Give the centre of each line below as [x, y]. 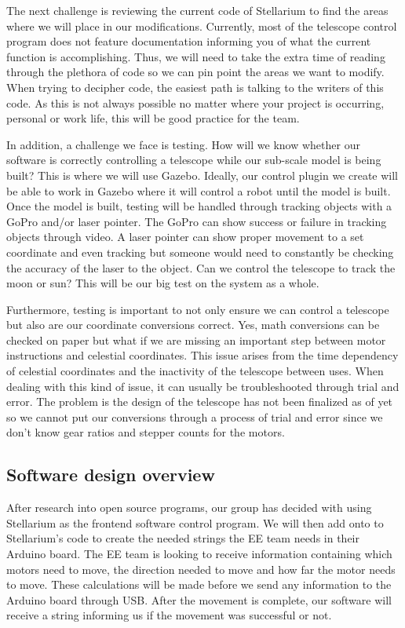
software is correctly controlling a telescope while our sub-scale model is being [194, 160]
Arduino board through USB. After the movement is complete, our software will [199, 599]
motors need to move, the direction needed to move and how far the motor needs [201, 569]
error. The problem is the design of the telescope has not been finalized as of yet [200, 402]
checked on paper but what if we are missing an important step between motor [196, 340]
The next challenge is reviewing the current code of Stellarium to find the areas [197, 10]
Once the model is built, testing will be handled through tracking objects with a [199, 206]
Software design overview [111, 475]
